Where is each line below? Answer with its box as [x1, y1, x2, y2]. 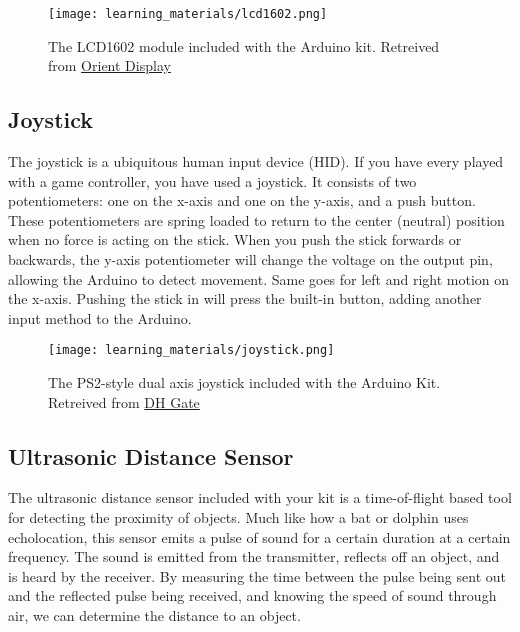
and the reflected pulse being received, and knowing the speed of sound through [8, 585, 497, 606]
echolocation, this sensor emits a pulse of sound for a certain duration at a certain [8, 526, 511, 547]
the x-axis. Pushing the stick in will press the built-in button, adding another [8, 288, 482, 309]
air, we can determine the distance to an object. [8, 605, 301, 625]
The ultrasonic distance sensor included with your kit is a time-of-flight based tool [8, 487, 512, 508]
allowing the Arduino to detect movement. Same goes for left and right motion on [8, 268, 510, 289]
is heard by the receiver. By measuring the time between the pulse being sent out [8, 565, 506, 586]
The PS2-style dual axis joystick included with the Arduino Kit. [48, 372, 441, 393]
